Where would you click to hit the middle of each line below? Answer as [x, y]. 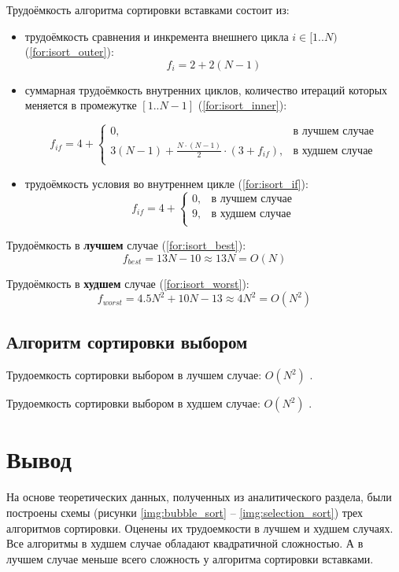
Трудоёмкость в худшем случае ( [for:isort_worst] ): [128, 283]
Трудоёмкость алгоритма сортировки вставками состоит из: [148, 9]
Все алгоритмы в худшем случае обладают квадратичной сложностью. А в [185, 543]
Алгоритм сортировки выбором [127, 342]
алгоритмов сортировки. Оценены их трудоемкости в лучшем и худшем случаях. [200, 528]
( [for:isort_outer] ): [69, 52]
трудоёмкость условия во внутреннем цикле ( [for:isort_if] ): [166, 183]
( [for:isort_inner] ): [242, 105]
